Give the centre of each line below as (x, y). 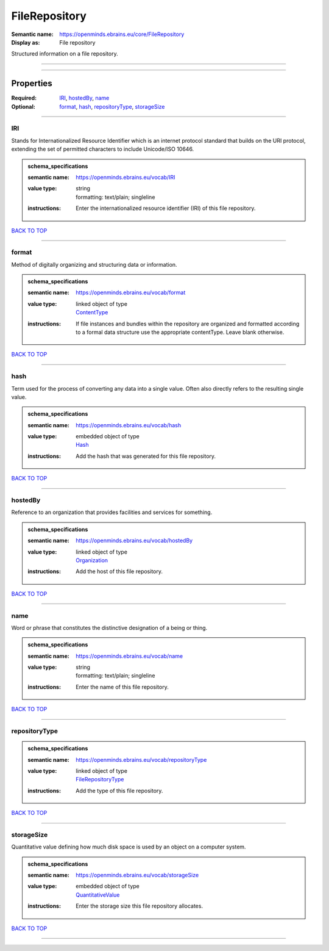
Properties (32, 83)
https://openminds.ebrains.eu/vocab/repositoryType (141, 759)
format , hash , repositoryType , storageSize (112, 106)
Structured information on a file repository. (65, 54)
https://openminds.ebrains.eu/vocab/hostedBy (134, 541)
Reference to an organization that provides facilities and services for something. (112, 512)
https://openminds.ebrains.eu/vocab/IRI (126, 177)
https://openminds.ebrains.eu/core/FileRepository (122, 34)
